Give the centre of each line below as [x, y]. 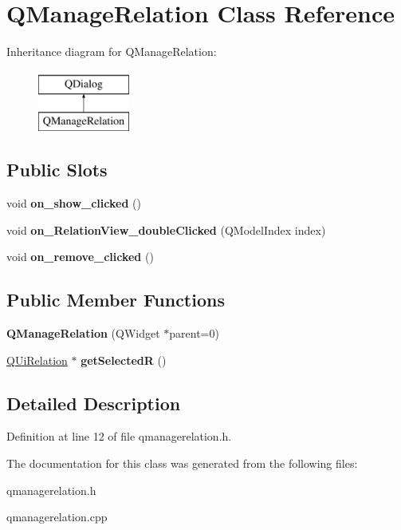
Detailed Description [94, 403]
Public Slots [57, 170]
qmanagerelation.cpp [57, 517]
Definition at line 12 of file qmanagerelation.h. [119, 436]
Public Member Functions [116, 300]
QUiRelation [37, 360]
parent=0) [194, 333]
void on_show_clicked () [74, 203]
